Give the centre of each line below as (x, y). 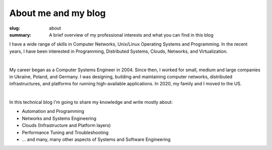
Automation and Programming (53, 111)
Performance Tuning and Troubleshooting (65, 132)
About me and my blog (57, 13)
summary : (20, 35)
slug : (15, 28)
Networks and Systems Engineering (59, 118)
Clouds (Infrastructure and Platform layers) (66, 125)
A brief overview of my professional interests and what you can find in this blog (131, 35)
